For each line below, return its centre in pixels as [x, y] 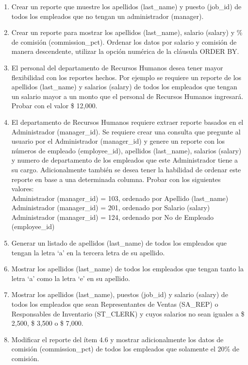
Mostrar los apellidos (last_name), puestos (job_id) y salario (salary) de [120, 294]
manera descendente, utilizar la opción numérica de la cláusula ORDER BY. [125, 51]
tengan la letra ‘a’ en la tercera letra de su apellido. [88, 252]
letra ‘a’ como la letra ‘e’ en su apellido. [71, 278]
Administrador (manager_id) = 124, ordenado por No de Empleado [113, 217]
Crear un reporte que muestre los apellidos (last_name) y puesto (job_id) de [126, 6]
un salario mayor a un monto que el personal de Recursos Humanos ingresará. [127, 96]
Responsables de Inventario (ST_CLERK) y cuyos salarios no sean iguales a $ [128, 313]
